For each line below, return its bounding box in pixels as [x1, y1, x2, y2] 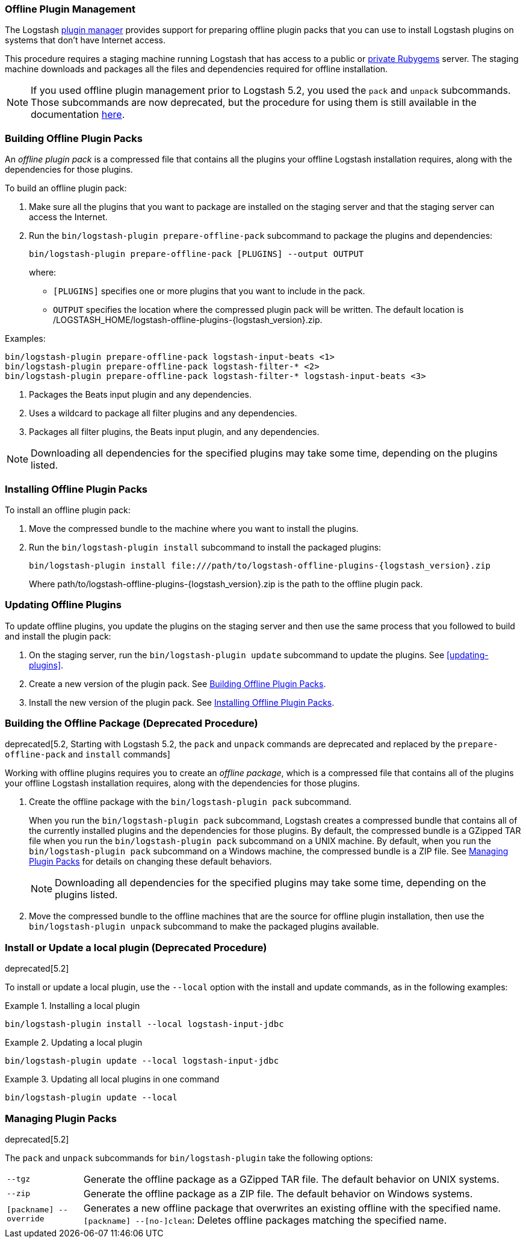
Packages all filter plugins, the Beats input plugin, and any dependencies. [29, 427, 320, 437]
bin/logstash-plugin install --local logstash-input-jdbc [5, 1019, 284, 1029]
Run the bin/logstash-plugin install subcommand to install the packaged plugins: [29, 541, 382, 552]
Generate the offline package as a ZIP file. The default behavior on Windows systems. [83, 1187, 473, 1200]
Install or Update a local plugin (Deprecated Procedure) [5, 941, 267, 954]
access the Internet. [29, 212, 108, 223]
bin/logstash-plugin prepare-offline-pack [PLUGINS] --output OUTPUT [29, 249, 364, 259]
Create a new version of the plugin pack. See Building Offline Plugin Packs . [29, 678, 326, 689]
